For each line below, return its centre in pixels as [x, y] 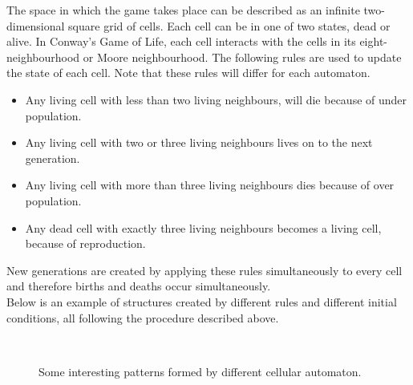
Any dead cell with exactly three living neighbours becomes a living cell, [203, 227]
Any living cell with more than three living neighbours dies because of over [210, 185]
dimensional [36, 25]
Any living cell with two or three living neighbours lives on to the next [199, 142]
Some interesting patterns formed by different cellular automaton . [200, 371]
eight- [374, 41]
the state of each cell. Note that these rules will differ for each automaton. [188, 73]
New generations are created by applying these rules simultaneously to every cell [204, 270]
